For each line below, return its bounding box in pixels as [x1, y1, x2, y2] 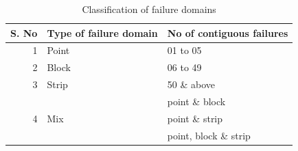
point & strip [167, 111, 223, 125]
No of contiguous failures [167, 25, 288, 40]
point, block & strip [167, 128, 251, 142]
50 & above [167, 77, 216, 92]
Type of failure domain [47, 25, 158, 40]
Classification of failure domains [82, 2, 216, 16]
